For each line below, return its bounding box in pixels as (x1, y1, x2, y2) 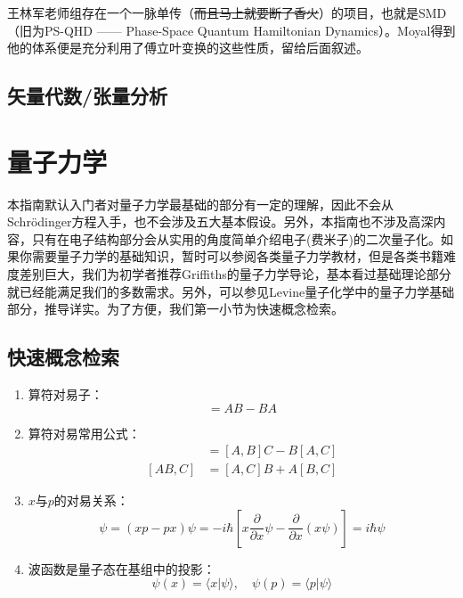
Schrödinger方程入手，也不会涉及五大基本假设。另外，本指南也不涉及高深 (7, 212, 434, 231)
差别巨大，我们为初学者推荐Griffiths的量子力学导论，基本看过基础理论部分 (19, 265, 451, 283)
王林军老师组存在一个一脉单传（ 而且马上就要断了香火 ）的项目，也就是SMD (7, 4, 447, 21)
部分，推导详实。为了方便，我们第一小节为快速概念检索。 (7, 299, 344, 318)
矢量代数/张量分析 (7, 82, 168, 110)
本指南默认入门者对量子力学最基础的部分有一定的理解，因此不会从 (7, 194, 394, 213)
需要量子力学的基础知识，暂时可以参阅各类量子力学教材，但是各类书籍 (31, 247, 443, 266)
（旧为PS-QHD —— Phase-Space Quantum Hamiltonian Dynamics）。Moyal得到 (7, 20, 456, 39)
